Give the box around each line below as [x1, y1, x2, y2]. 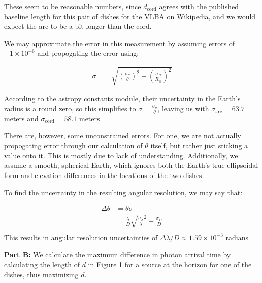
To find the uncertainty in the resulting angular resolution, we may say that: [4, 187, 243, 197]
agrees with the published [159, 1, 239, 11]
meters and [4, 113, 39, 123]
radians [225, 232, 248, 242]
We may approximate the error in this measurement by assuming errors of [4, 38, 235, 48]
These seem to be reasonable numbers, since [4, 1, 141, 11]
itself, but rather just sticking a [150, 140, 248, 151]
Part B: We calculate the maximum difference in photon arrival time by [4, 249, 231, 260]
